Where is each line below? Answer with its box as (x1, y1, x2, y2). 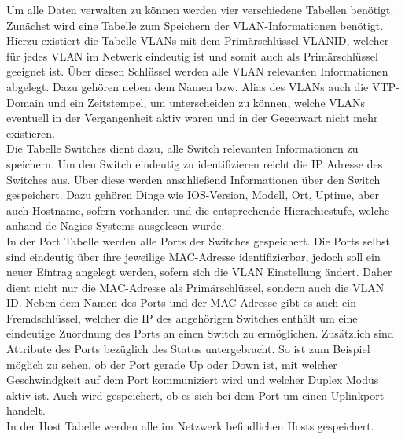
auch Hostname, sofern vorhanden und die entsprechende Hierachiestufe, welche (6, 201, 390, 218)
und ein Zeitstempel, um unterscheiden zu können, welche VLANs (47, 94, 366, 110)
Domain (6, 94, 45, 110)
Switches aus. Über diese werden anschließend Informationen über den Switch (6, 171, 381, 187)
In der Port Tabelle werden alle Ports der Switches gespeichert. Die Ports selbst (6, 232, 390, 249)
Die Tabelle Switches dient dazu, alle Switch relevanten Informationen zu (6, 140, 359, 157)
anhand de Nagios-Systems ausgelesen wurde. (6, 217, 225, 234)
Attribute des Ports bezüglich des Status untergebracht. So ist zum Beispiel (6, 341, 370, 357)
